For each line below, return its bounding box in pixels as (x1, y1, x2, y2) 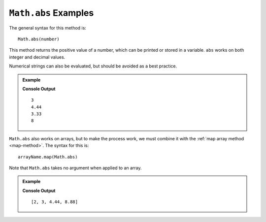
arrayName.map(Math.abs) (18, 154, 78, 159)
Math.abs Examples (9, 7, 94, 18)
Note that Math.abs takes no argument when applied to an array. (9, 165, 142, 171)
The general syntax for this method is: (9, 25, 86, 31)
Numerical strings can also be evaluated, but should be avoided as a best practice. (9, 63, 177, 69)
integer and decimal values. (9, 54, 66, 60)
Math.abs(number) (18, 36, 60, 42)
